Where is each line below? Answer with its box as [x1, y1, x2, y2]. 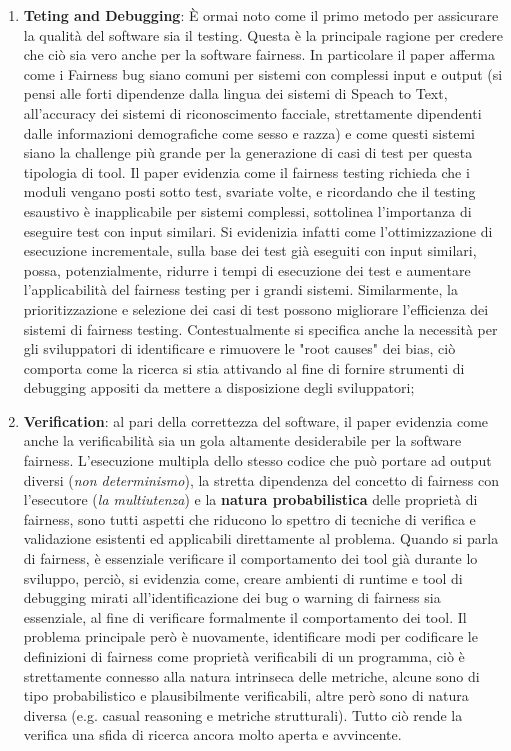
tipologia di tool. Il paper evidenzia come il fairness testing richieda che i [23, 161, 470, 182]
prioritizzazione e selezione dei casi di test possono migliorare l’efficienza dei [23, 298, 489, 319]
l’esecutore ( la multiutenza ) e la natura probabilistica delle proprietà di [23, 489, 478, 510]
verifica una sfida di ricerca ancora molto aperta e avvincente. [23, 724, 402, 745]
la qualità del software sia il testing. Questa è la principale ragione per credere [23, 24, 504, 45]
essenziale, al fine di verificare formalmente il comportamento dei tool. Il [23, 606, 467, 627]
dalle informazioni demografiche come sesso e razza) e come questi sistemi [23, 122, 475, 143]
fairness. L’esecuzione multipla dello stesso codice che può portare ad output [23, 450, 492, 471]
